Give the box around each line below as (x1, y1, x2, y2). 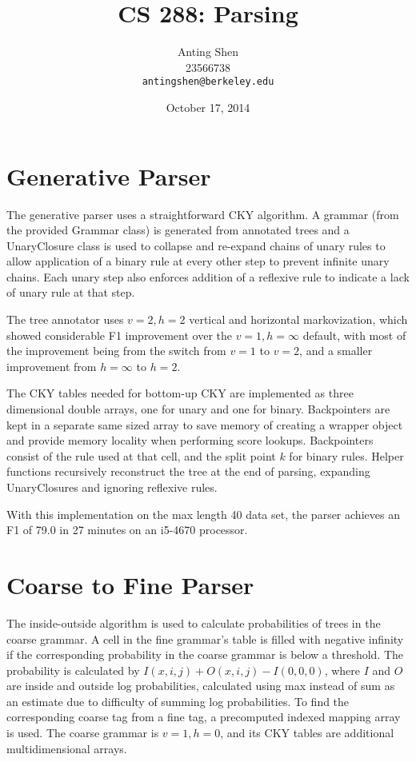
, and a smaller (299, 342, 373, 359)
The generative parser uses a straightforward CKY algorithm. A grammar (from (6, 205, 399, 222)
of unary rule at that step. (6, 284, 135, 301)
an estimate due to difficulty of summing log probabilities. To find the (6, 692, 350, 709)
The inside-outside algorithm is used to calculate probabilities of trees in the (6, 614, 381, 631)
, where (324, 661, 360, 678)
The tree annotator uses (6, 311, 124, 328)
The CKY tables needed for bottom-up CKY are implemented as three (6, 385, 354, 401)
